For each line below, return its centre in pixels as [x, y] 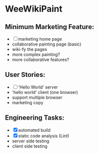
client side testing [29, 146]
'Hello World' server [38, 87]
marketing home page [40, 39]
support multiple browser [37, 97]
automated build [34, 130]
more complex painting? [36, 54]
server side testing [31, 141]
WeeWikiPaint [34, 9]
